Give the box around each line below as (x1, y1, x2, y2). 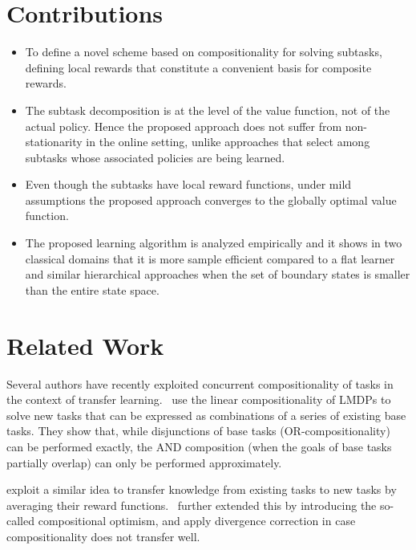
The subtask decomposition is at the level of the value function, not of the (25, 101, 390, 118)
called (6, 512, 34, 529)
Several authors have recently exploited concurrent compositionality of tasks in (6, 375, 394, 392)
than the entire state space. (25, 281, 160, 298)
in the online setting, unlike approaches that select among (86, 133, 370, 150)
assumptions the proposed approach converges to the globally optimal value (25, 191, 397, 208)
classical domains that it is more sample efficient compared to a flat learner (25, 250, 395, 267)
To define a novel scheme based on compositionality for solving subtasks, (25, 43, 382, 60)
